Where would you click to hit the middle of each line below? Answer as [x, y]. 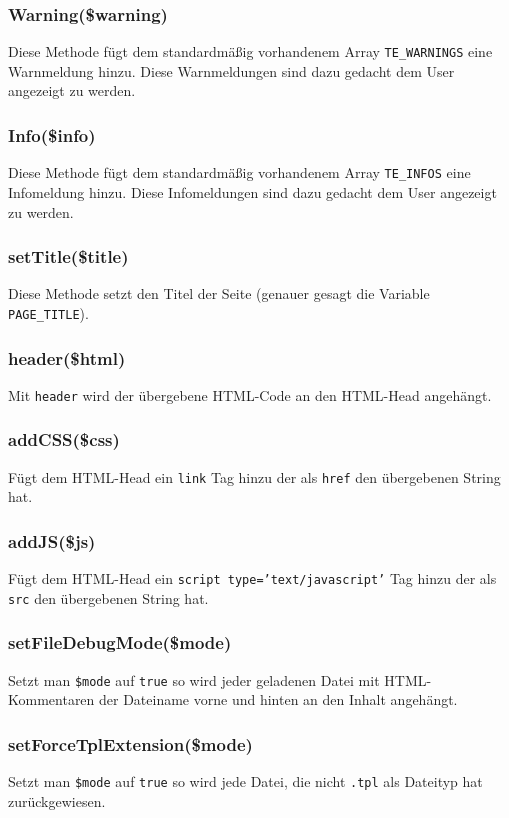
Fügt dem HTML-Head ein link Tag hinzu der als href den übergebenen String [254, 476]
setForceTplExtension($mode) [130, 743]
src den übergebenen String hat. [108, 597]
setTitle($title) [68, 256]
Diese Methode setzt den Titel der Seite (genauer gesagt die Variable [219, 293]
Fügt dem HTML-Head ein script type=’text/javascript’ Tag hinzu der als [252, 578]
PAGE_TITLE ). [48, 312]
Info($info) [52, 134]
